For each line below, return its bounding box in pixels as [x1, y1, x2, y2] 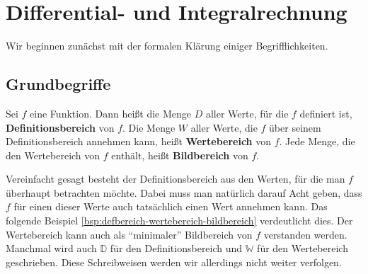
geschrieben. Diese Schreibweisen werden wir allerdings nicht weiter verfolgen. [6, 254, 342, 269]
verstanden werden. [263, 227, 347, 241]
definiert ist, [299, 105, 352, 120]
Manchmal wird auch [6, 241, 97, 256]
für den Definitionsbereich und [110, 241, 243, 256]
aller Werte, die [190, 120, 258, 135]
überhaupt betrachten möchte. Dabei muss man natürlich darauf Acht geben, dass [6, 185, 362, 200]
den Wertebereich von [6, 147, 100, 162]
